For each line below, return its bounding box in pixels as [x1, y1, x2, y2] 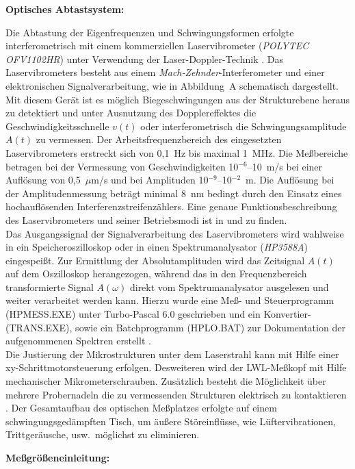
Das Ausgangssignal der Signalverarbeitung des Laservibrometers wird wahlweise [5, 226, 344, 240]
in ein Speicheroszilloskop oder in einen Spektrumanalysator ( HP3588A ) [5, 240, 308, 254]
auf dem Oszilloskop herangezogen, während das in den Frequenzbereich [5, 266, 307, 281]
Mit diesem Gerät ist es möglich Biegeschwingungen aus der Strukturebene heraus [5, 92, 350, 106]
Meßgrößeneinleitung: [5, 451, 110, 464]
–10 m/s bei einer [247, 159, 323, 173]
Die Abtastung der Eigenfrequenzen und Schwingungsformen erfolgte [5, 25, 294, 39]
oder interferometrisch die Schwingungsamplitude [140, 118, 347, 133]
